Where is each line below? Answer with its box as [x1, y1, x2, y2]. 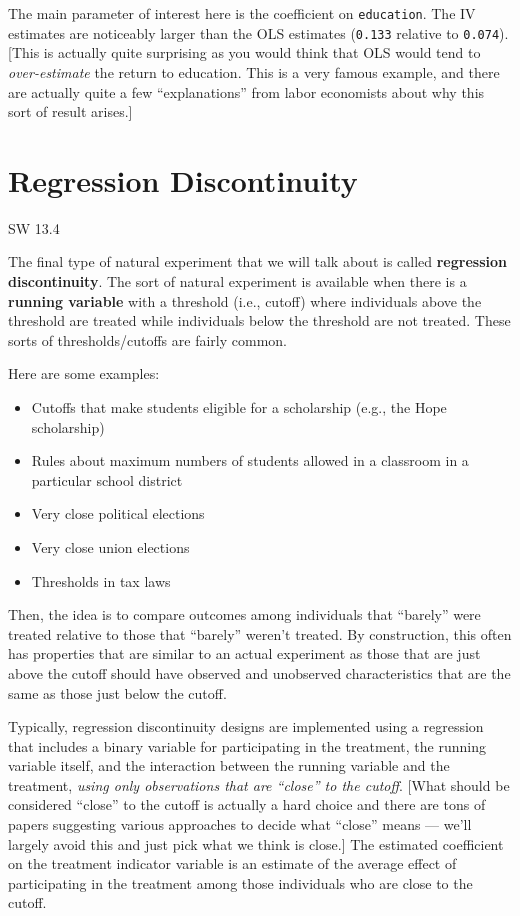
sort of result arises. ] [8, 101, 133, 122]
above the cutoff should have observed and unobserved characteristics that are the [8, 662, 511, 683]
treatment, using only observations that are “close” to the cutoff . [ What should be [8, 774, 510, 795]
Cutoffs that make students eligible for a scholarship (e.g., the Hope [31, 396, 447, 417]
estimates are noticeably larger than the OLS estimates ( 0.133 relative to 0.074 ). [8, 22, 509, 43]
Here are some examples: [8, 363, 160, 384]
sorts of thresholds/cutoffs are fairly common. [8, 329, 287, 350]
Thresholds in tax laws [31, 570, 171, 591]
